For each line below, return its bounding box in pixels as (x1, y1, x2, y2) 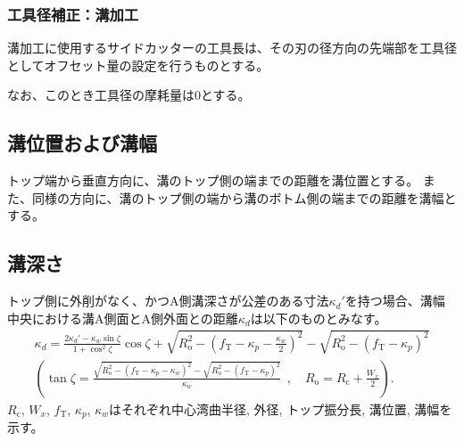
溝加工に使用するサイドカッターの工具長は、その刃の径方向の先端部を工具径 (7, 38, 457, 57)
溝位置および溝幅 (7, 129, 157, 157)
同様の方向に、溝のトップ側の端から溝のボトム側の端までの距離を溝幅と (31, 188, 457, 207)
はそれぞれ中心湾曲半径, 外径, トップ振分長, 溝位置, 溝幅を (109, 399, 452, 418)
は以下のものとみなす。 (250, 308, 387, 327)
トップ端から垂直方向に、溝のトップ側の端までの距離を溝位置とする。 (7, 171, 419, 190)
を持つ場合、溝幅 (344, 291, 445, 310)
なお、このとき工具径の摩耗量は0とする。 (7, 86, 251, 104)
